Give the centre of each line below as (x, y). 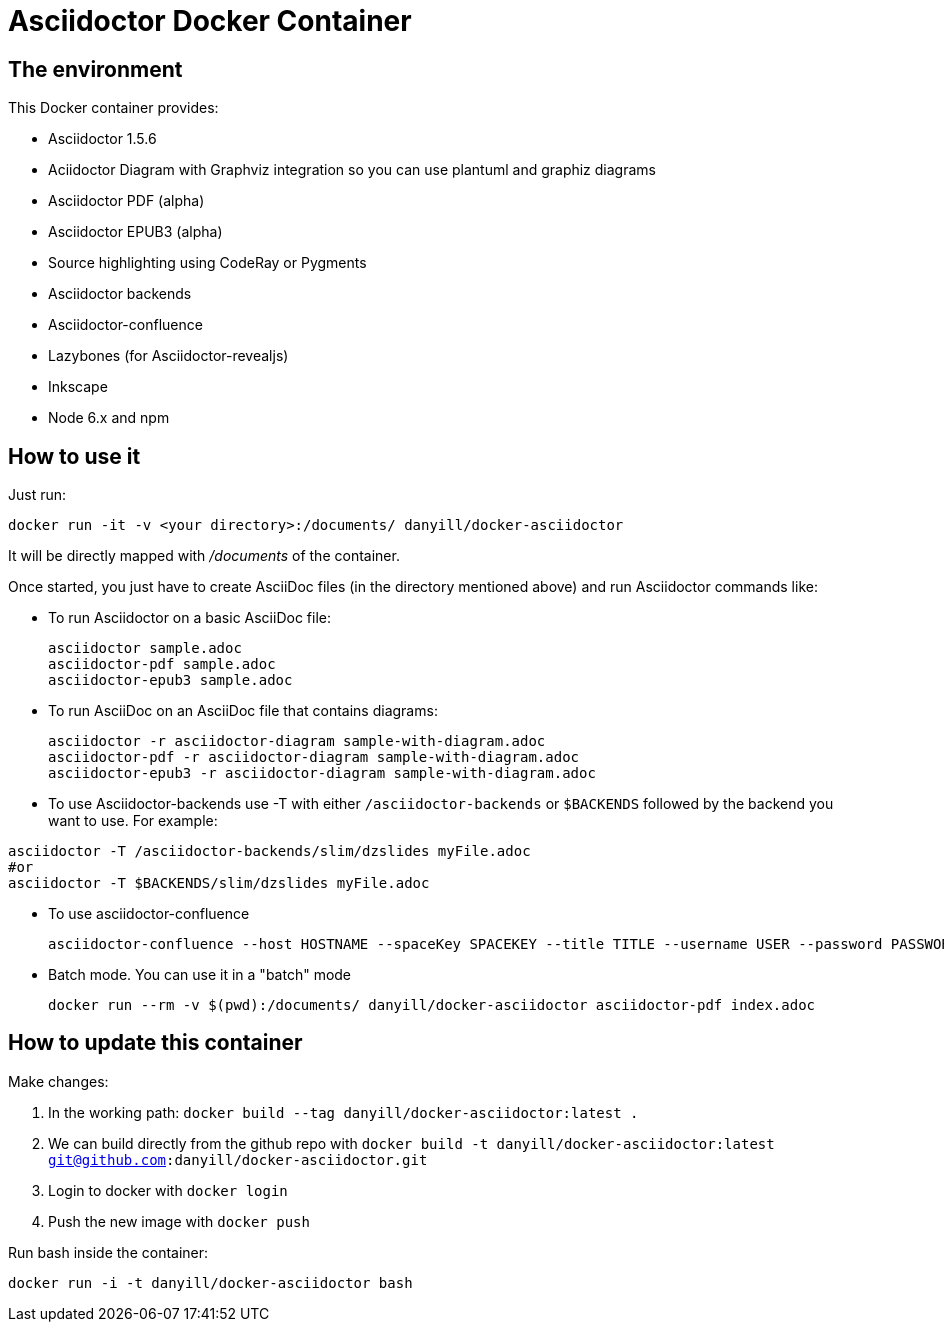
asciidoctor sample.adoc (145, 648)
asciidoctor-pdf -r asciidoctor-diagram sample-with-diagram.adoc (314, 757)
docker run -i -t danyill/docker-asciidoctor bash (210, 1282)
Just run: (37, 495)
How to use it (74, 456)
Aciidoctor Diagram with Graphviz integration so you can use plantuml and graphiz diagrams (352, 170)
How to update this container (155, 1043)
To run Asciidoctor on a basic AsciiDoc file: (189, 618)
